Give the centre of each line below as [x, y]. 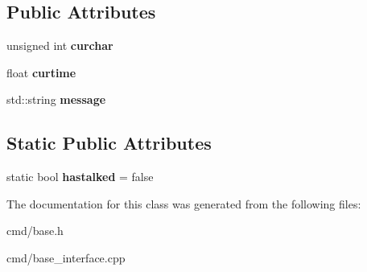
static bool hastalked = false [80, 177]
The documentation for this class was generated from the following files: [184, 203]
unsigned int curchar [60, 45]
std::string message [56, 99]
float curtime [41, 72]
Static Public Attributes [109, 143]
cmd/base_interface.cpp [66, 257]
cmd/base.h [35, 231]
